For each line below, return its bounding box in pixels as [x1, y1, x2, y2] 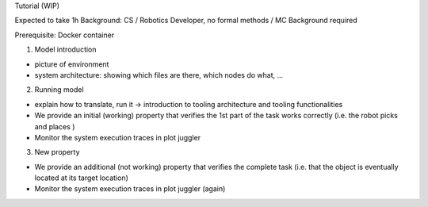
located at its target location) [34, 173, 128, 182]
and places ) [34, 121, 75, 131]
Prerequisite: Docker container [14, 30, 115, 40]
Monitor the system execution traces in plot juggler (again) [34, 184, 226, 194]
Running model [34, 85, 84, 94]
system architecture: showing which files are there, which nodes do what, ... [34, 70, 284, 79]
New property [34, 148, 80, 157]
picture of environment [34, 59, 109, 69]
